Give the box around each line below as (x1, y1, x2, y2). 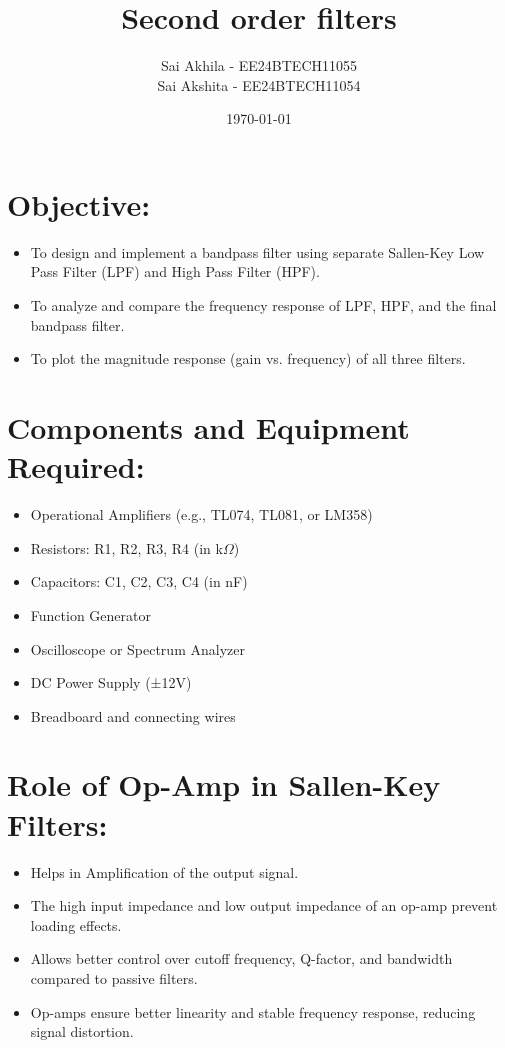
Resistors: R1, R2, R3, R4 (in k (30, 537, 223, 558)
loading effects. (30, 914, 122, 935)
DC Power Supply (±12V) (30, 672, 192, 693)
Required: (7, 446, 145, 487)
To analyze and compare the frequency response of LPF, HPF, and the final (30, 295, 497, 316)
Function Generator (30, 604, 151, 625)
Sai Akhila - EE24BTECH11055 (160, 55, 357, 76)
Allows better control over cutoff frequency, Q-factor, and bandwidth (30, 948, 453, 969)
